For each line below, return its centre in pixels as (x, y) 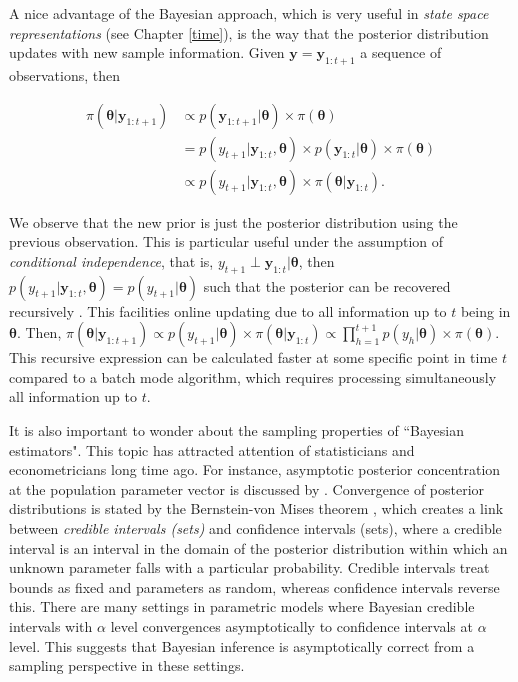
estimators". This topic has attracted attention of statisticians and (212, 449)
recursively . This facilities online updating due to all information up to (228, 310)
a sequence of (401, 52)
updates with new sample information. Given (147, 52)
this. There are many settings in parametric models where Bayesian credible (242, 606)
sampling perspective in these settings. (127, 665)
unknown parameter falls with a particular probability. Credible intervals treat (249, 567)
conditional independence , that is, (111, 260)
